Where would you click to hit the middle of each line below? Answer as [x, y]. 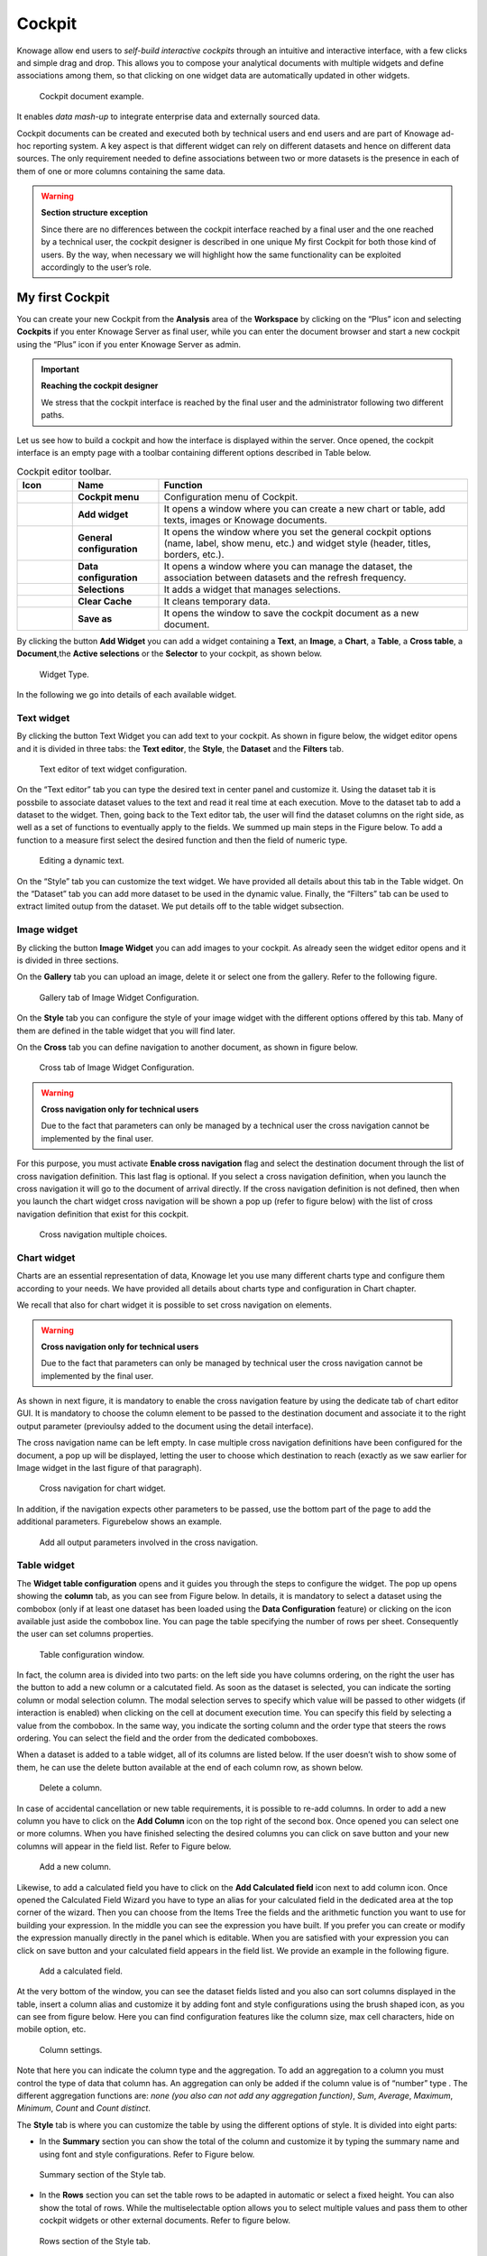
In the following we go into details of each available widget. [127, 694]
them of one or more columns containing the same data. [121, 171]
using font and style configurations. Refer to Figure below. [147, 2154]
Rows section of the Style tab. [95, 2241]
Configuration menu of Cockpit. [231, 496]
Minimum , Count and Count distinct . [83, 2108]
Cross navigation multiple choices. [103, 1234]
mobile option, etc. [51, 2029]
